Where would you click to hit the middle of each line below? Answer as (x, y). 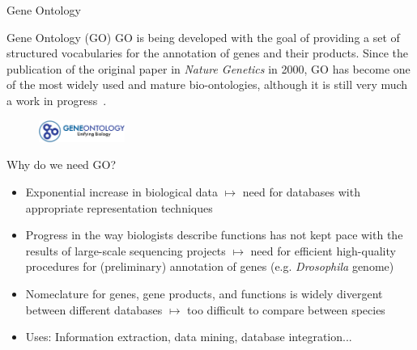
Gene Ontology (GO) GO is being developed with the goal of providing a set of (203, 37)
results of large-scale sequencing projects (126, 250)
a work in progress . (57, 100)
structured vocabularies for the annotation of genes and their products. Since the (208, 53)
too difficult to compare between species (286, 309)
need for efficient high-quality (323, 250)
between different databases (94, 309)
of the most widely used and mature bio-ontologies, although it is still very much (207, 84)
